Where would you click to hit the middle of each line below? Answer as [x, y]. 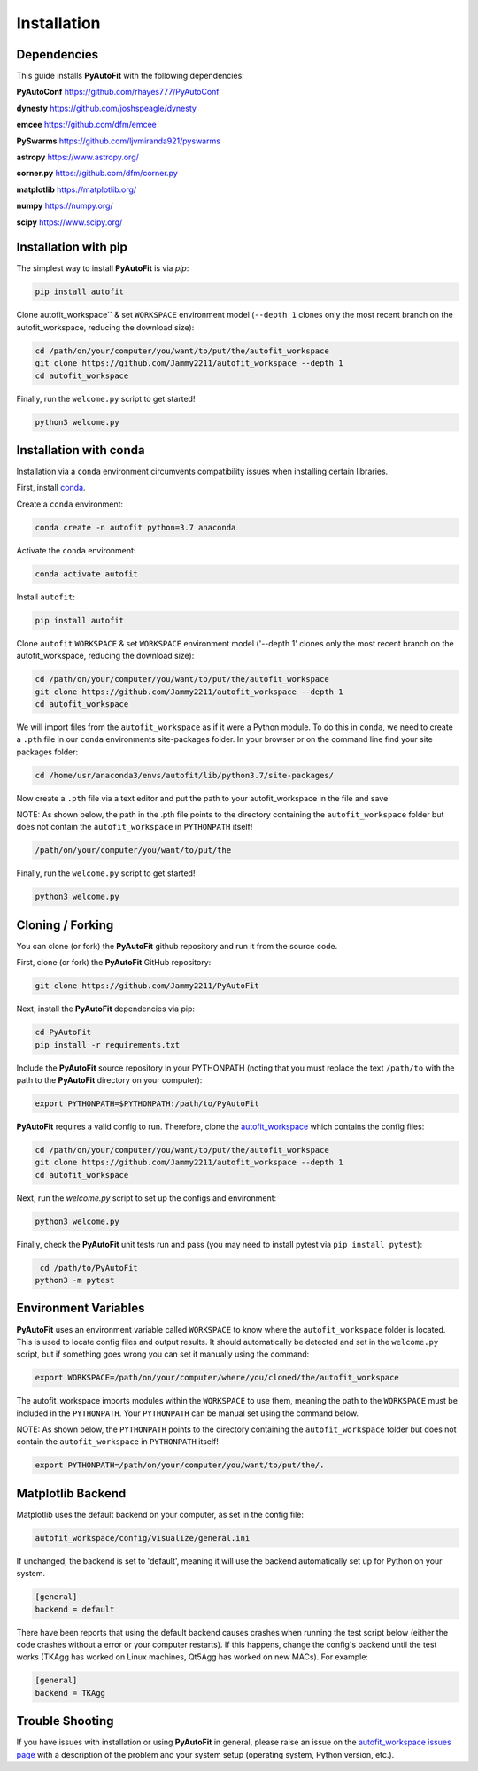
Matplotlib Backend [71, 1493]
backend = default [75, 1609]
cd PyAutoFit [63, 1032]
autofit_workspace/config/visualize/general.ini [143, 1538]
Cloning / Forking [65, 925]
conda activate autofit [87, 574]
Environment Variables [81, 1308]
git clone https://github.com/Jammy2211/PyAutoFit [147, 986]
